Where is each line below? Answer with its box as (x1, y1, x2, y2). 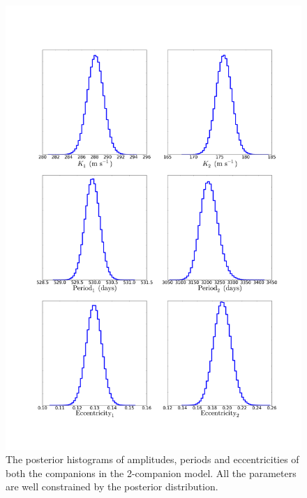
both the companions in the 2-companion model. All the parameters (6, 465, 297, 480)
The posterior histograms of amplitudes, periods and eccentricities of (6, 452, 299, 467)
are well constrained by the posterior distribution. (6, 479, 218, 494)
